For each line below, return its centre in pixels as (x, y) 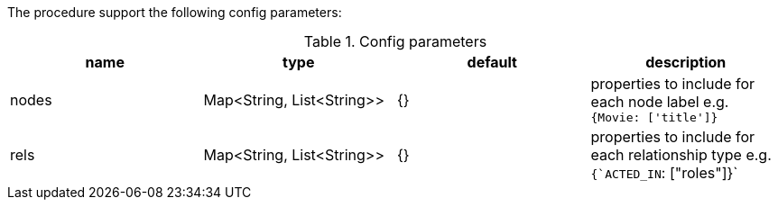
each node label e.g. (660, 102)
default (492, 62)
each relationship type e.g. (681, 155)
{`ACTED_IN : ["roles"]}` (664, 173)
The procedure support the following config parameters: (175, 12)
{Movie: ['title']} (654, 117)
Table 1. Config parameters (395, 41)
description (686, 62)
